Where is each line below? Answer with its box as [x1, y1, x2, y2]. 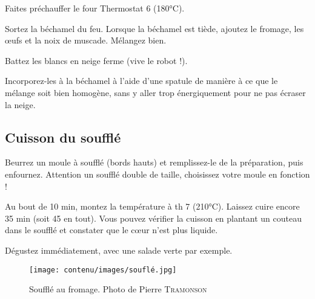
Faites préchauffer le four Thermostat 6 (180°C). [5, 2, 185, 14]
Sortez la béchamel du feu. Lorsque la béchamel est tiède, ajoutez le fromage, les [5, 22, 304, 34]
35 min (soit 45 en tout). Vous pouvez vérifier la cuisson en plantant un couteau [5, 211, 302, 224]
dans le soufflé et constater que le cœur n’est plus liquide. [5, 223, 218, 236]
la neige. [5, 98, 36, 111]
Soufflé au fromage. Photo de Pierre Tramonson [29, 283, 207, 295]
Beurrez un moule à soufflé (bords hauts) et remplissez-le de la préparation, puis [5, 156, 303, 169]
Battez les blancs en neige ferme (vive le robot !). [5, 54, 188, 66]
